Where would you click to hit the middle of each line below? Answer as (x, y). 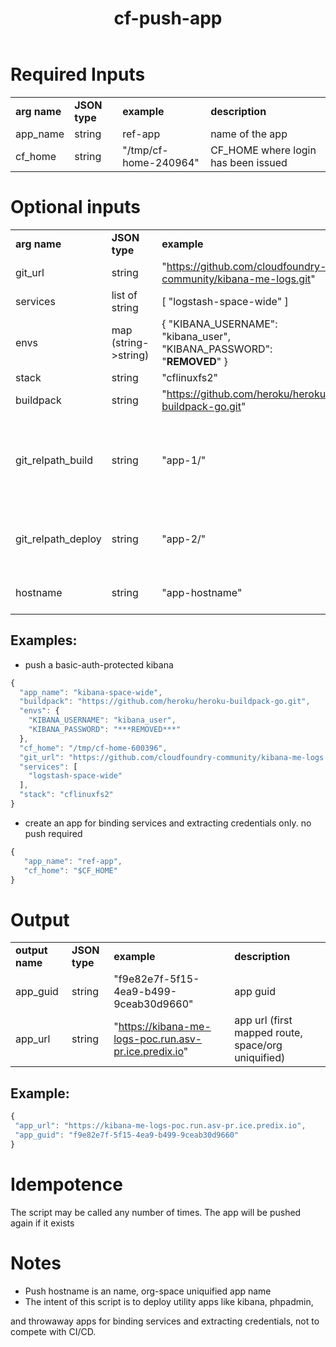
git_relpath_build (54, 460)
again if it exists (42, 1223)
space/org (258, 1045)
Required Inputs (78, 74)
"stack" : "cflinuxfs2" (66, 795)
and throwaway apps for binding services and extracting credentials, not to (165, 1321)
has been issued (249, 162)
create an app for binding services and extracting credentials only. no (168, 823)
